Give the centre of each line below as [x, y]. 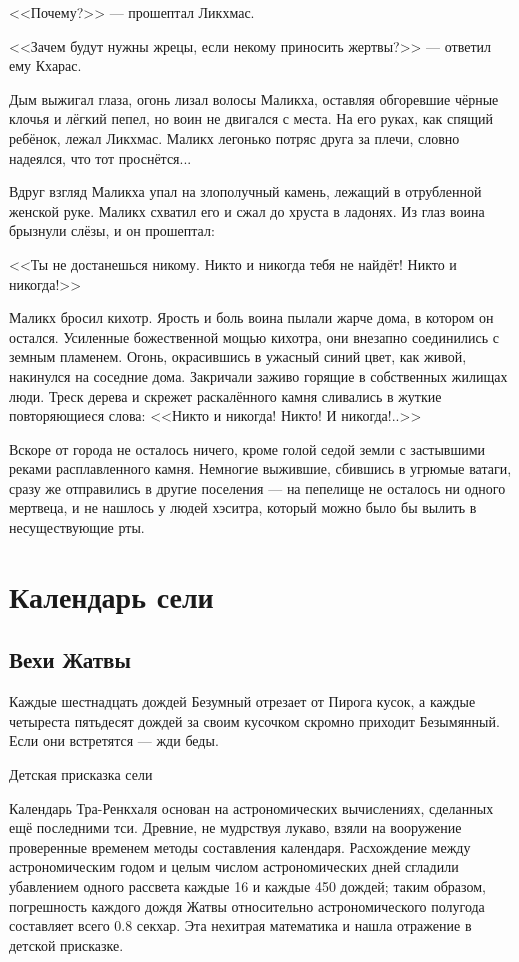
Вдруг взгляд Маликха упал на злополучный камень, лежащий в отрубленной [245, 191]
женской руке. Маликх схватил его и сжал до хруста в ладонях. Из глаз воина [247, 210]
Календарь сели [111, 595]
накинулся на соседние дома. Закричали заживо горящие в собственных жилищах [258, 375]
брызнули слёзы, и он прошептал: [112, 230]
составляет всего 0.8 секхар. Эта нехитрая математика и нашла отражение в [240, 925]
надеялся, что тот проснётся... [100, 157]
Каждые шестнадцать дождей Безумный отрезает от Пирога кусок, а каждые [242, 701]
